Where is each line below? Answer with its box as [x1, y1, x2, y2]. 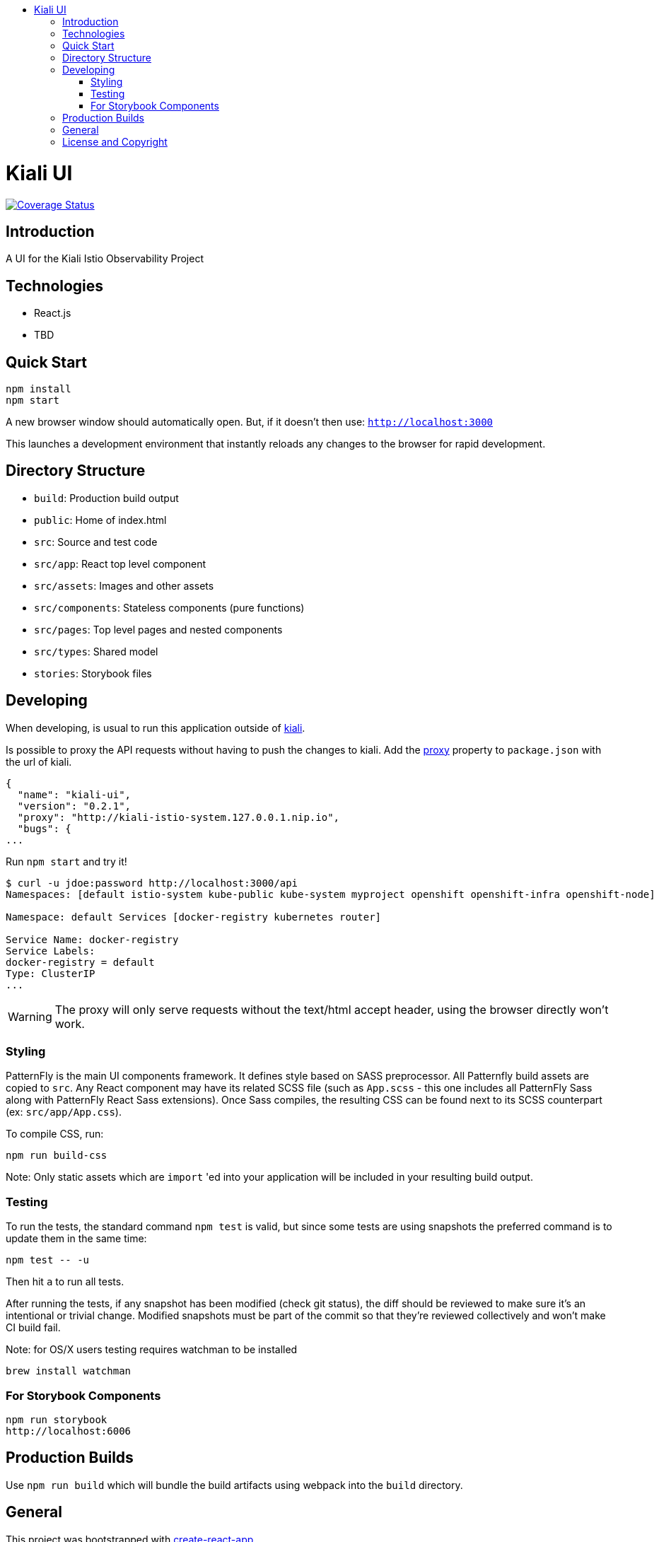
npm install [6, 383, 71, 395]
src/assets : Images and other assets [34, 579, 214, 592]
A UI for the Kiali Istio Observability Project [6, 252, 204, 265]
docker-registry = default [6, 956, 155, 968]
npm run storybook [6, 1413, 107, 1425]
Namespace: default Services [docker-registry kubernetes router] [6, 911, 382, 923]
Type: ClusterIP [6, 967, 95, 979]
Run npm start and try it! [6, 855, 127, 868]
